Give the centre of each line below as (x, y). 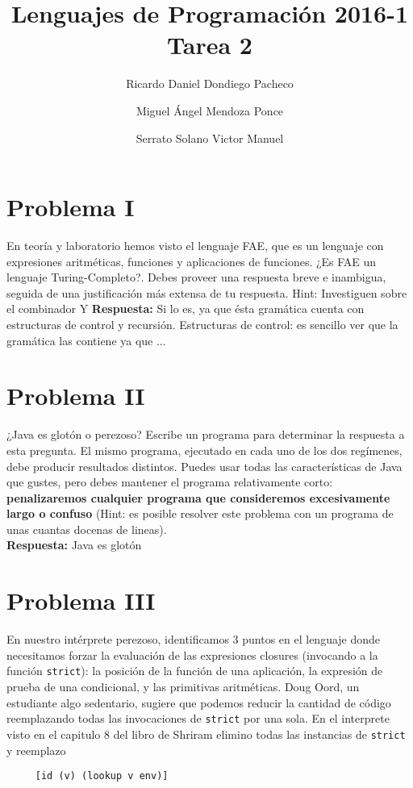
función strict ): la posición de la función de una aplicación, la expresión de (195, 671)
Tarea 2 (210, 45)
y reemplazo (36, 750)
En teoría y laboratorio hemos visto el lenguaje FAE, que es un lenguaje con (195, 246)
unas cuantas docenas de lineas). (87, 529)
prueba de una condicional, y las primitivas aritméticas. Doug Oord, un (183, 687)
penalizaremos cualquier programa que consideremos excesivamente (198, 497)
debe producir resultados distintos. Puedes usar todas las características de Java (204, 466)
